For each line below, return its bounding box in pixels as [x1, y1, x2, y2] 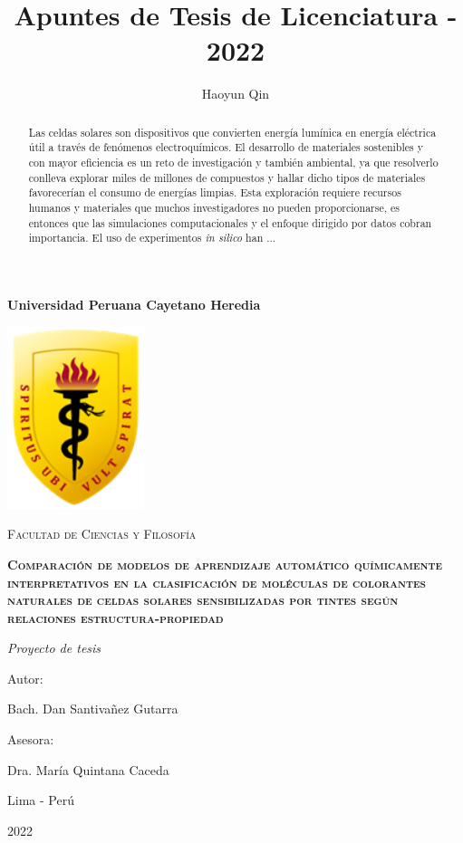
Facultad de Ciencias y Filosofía [7, 524, 197, 543]
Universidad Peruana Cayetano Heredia [7, 294, 261, 313]
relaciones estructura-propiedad [7, 608, 224, 627]
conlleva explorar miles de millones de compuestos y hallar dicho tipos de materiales [28, 169, 426, 185]
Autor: [7, 668, 43, 687]
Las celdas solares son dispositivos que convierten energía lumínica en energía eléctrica [28, 124, 437, 139]
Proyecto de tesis [7, 638, 101, 657]
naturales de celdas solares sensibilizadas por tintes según [7, 590, 399, 609]
